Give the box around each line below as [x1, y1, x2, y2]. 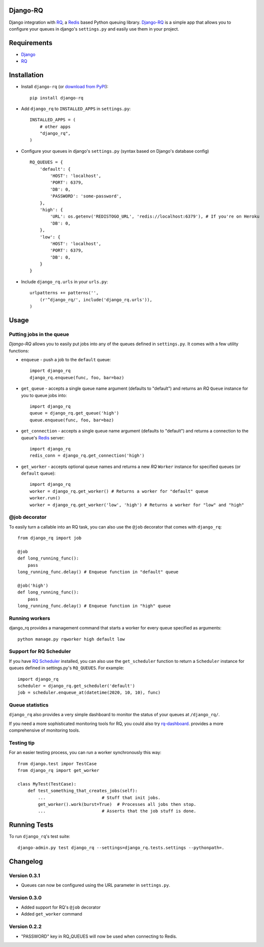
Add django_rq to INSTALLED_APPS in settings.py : [21, 106, 131, 112]
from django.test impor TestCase [17, 761, 97, 766]
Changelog [9, 857, 43, 866]
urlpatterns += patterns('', [30, 290, 99, 296]
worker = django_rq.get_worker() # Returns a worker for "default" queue [30, 488, 209, 494]
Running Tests [9, 821, 53, 829]
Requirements [9, 39, 53, 47]
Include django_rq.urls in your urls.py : [21, 279, 109, 285]
